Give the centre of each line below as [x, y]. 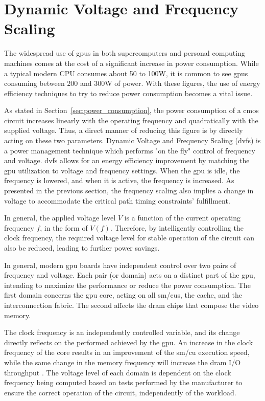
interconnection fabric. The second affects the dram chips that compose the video [131, 305]
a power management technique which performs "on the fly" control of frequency [130, 150]
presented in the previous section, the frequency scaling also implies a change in [129, 191]
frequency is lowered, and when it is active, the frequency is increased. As [119, 180]
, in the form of [64, 227]
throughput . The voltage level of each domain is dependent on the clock [118, 372]
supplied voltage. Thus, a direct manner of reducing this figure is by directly [124, 130]
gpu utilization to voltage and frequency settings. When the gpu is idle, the [122, 170]
